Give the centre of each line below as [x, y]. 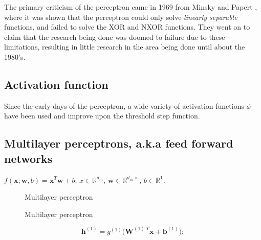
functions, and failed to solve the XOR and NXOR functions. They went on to [127, 27]
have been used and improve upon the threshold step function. [102, 116]
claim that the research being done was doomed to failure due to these [115, 37]
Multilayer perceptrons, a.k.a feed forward [119, 143]
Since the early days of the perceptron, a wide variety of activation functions [124, 105]
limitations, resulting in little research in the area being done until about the [125, 47]
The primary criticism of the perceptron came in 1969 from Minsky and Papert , [131, 7]
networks [28, 158]
